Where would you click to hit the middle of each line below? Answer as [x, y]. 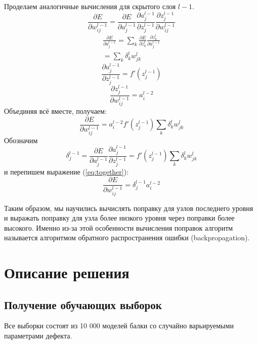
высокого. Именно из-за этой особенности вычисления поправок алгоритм [119, 227]
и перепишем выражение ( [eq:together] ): [67, 171]
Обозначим [21, 140]
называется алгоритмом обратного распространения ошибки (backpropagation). [127, 238]
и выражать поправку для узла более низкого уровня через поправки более [119, 218]
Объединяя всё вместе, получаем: [55, 111]
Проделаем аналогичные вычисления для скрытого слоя [90, 6]
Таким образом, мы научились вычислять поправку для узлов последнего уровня [129, 208]
